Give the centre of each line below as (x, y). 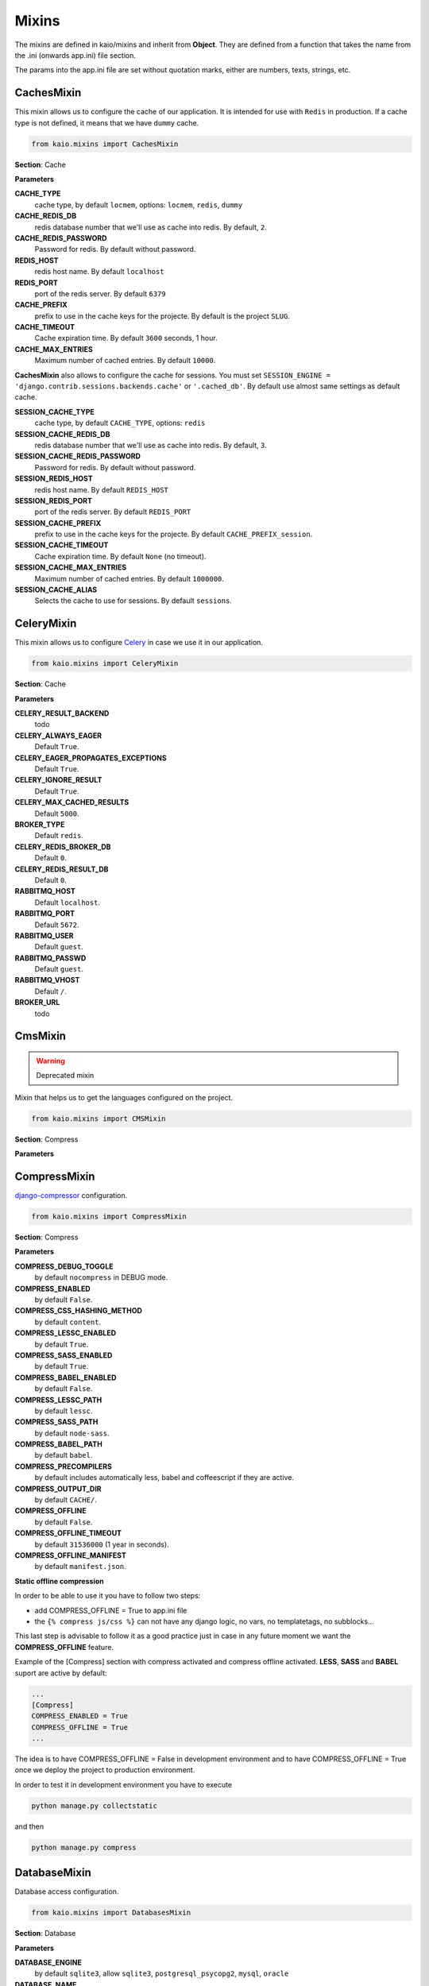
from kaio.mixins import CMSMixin (99, 1119)
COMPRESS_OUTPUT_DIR (58, 1489)
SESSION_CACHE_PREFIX (58, 523)
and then (29, 1826)
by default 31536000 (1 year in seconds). (102, 1544)
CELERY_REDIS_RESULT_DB (62, 869)
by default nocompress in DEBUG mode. (101, 1277)
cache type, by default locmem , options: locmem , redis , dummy (139, 205)
